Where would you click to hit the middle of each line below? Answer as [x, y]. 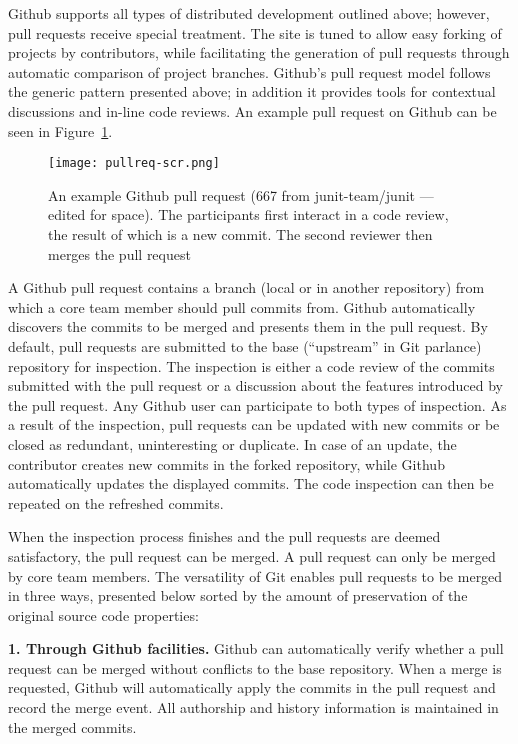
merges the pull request [119, 253]
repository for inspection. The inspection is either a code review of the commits [251, 365]
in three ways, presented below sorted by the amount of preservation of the [238, 595]
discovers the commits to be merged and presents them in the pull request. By [248, 326]
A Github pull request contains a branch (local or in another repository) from [246, 287]
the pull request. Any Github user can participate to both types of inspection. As [257, 404]
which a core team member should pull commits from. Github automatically [242, 306]
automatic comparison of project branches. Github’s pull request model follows [249, 71]
